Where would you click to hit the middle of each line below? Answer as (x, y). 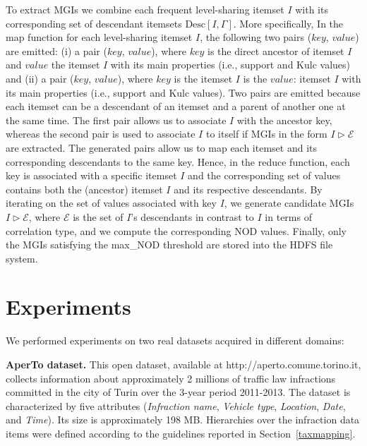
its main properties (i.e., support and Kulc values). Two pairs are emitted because (183, 92)
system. (22, 258)
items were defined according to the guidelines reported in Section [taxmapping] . (181, 433)
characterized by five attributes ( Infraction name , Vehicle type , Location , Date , (176, 405)
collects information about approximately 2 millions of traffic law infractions (171, 378)
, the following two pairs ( (256, 37)
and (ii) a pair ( (40, 78)
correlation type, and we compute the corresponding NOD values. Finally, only (176, 230)
